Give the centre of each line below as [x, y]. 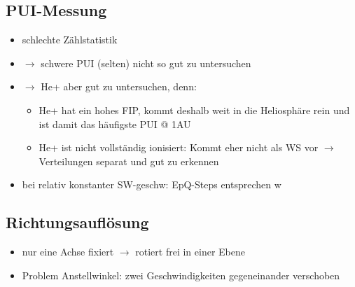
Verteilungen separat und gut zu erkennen [129, 161]
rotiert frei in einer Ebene [190, 252]
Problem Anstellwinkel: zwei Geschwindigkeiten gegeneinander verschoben [181, 275]
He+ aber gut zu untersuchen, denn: [119, 86]
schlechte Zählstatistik [70, 40]
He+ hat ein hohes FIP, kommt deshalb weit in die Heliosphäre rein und [194, 110]
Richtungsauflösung [77, 222]
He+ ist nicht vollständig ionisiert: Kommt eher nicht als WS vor [179, 147]
